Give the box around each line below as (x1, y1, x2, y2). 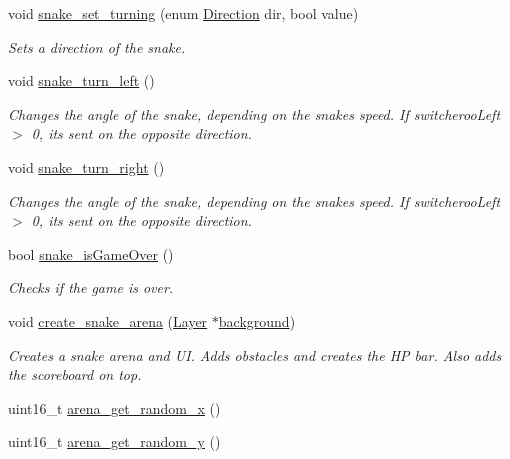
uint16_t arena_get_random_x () (8, 397, 221, 418)
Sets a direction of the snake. (8, 36, 186, 57)
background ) (218, 310, 296, 331)
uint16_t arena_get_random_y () (8, 431, 221, 452)
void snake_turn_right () (8, 156, 165, 177)
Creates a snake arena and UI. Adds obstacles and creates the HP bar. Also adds (8, 344, 502, 365)
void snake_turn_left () (8, 70, 155, 91)
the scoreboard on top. (8, 364, 142, 385)
